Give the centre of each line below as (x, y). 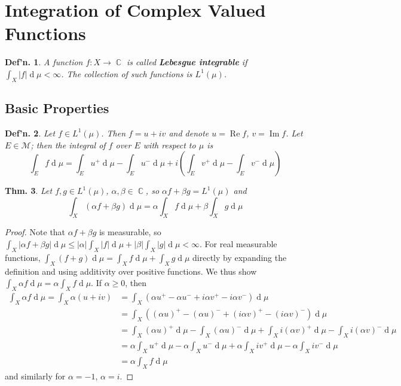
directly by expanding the (240, 257)
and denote (189, 133)
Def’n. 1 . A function (44, 62)
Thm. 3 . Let (29, 191)
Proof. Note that (35, 232)
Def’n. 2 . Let (30, 133)
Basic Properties (57, 108)
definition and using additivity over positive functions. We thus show (131, 271)
